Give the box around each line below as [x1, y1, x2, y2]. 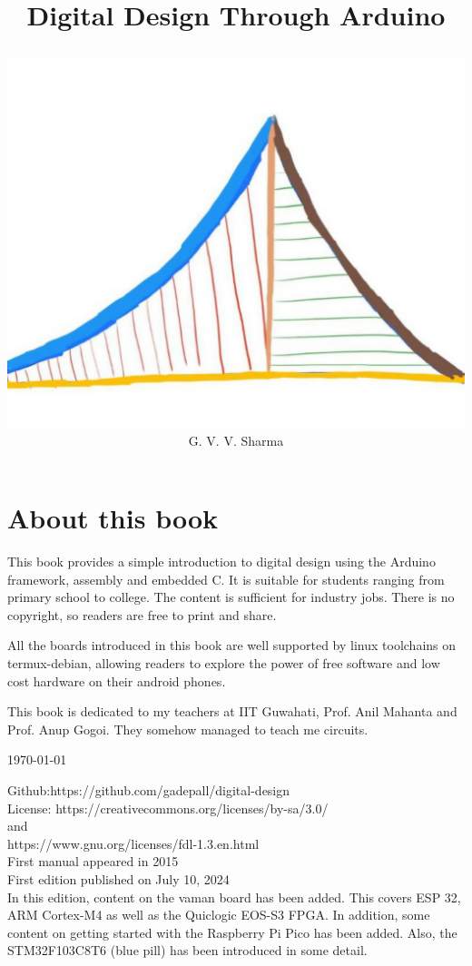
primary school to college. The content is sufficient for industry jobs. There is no [7, 587, 455, 606]
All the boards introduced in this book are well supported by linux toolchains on [7, 636, 457, 655]
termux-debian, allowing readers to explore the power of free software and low [7, 654, 440, 673]
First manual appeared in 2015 [7, 852, 179, 871]
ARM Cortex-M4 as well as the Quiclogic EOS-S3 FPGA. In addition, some [7, 905, 430, 924]
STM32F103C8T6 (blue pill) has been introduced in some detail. [7, 941, 368, 960]
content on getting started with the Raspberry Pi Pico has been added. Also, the [7, 922, 457, 941]
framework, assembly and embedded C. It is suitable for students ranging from [7, 569, 445, 588]
